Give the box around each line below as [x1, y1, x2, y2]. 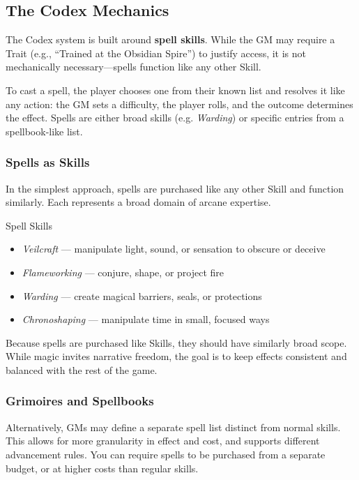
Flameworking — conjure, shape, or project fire [22, 264, 224, 279]
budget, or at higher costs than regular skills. [6, 460, 199, 475]
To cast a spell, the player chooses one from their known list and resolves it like [6, 82, 345, 97]
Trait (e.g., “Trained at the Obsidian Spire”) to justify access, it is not [6, 45, 307, 60]
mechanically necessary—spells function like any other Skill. [6, 59, 261, 74]
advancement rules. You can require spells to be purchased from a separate [6, 447, 326, 461]
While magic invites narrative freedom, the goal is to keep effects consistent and [6, 349, 347, 363]
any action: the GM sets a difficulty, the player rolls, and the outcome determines [6, 96, 353, 111]
